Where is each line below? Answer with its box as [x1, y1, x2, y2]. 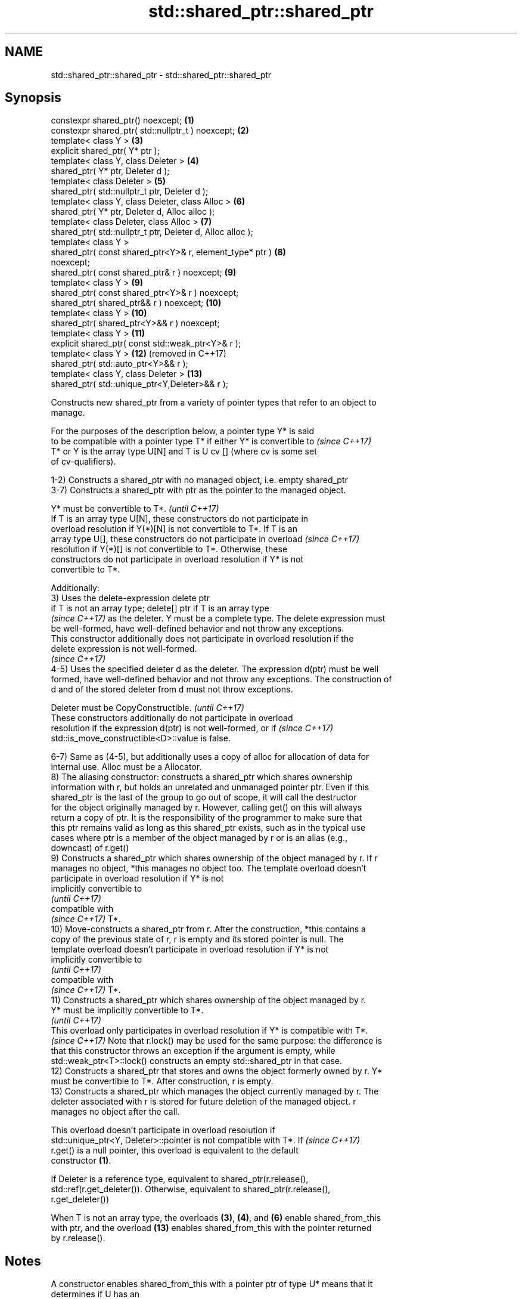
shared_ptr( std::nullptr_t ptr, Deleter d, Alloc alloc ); [51, 227, 253, 237]
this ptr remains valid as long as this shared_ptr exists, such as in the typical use [51, 822, 366, 833]
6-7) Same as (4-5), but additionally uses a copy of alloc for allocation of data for [51, 751, 369, 762]
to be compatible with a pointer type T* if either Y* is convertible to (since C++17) [51, 436, 372, 447]
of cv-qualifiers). [51, 456, 116, 467]
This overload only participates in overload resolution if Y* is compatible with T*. [51, 1025, 368, 1036]
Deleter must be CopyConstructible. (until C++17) [51, 703, 244, 713]
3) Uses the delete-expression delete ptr [51, 593, 210, 604]
